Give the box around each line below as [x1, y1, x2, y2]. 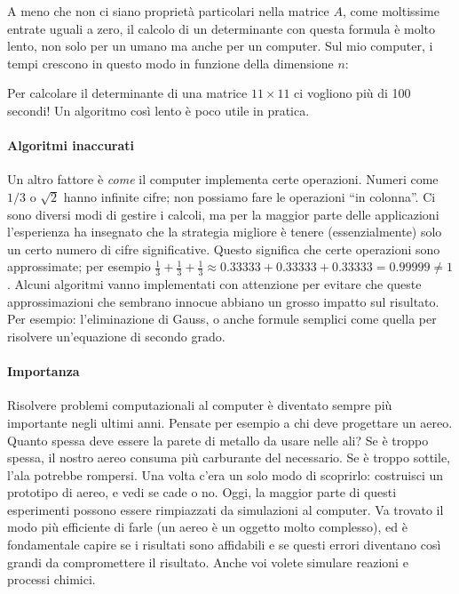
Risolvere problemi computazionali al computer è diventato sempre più [7, 396, 392, 414]
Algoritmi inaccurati [7, 136, 135, 155]
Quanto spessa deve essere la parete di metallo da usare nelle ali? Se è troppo [7, 430, 429, 449]
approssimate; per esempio [7, 257, 151, 276]
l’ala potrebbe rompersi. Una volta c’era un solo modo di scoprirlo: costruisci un [7, 465, 444, 484]
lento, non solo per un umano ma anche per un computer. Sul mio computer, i [7, 36, 433, 55]
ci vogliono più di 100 [294, 84, 411, 102]
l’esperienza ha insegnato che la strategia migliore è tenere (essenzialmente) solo [7, 222, 442, 241]
